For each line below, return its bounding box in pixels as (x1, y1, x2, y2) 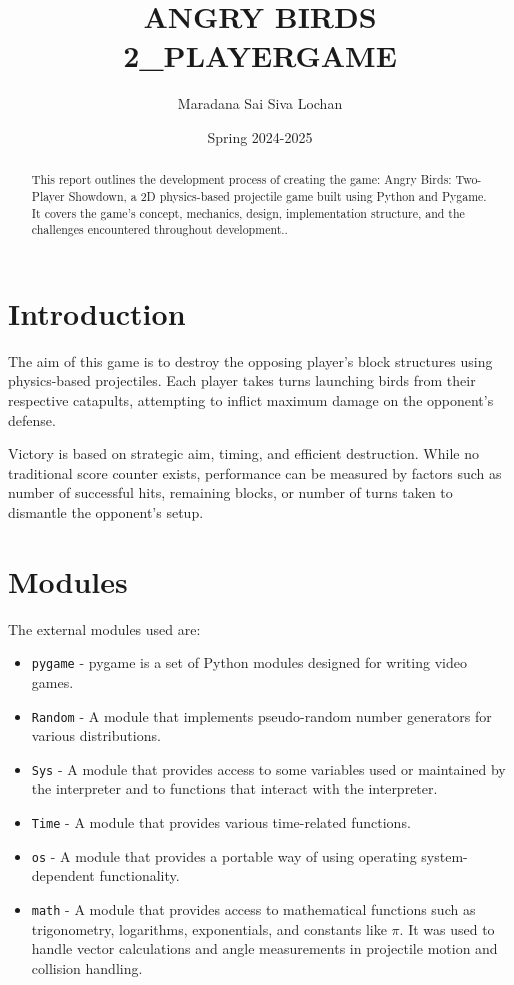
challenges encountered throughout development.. (31, 221, 288, 238)
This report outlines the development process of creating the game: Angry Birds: (31, 171, 452, 188)
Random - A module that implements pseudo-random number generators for (31, 705, 492, 726)
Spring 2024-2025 (207, 126, 313, 147)
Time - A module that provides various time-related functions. (31, 812, 411, 833)
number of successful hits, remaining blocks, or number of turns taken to (8, 482, 453, 503)
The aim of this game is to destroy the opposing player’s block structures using (8, 350, 493, 371)
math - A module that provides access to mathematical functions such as (31, 898, 476, 919)
